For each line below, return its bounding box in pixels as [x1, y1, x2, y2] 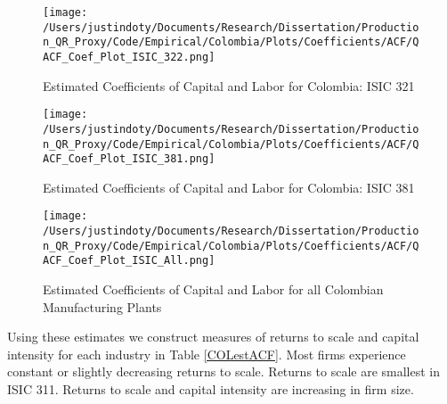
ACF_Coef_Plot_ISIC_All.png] [43, 254, 215, 268]
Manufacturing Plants [43, 297, 162, 316]
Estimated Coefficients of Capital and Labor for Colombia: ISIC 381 [43, 177, 415, 196]
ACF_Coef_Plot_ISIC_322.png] [43, 50, 215, 63]
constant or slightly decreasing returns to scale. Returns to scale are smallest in [7, 362, 441, 381]
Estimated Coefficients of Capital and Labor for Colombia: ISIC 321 [43, 76, 415, 95]
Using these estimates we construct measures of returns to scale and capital [7, 327, 419, 346]
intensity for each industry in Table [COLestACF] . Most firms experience [7, 344, 406, 363]
